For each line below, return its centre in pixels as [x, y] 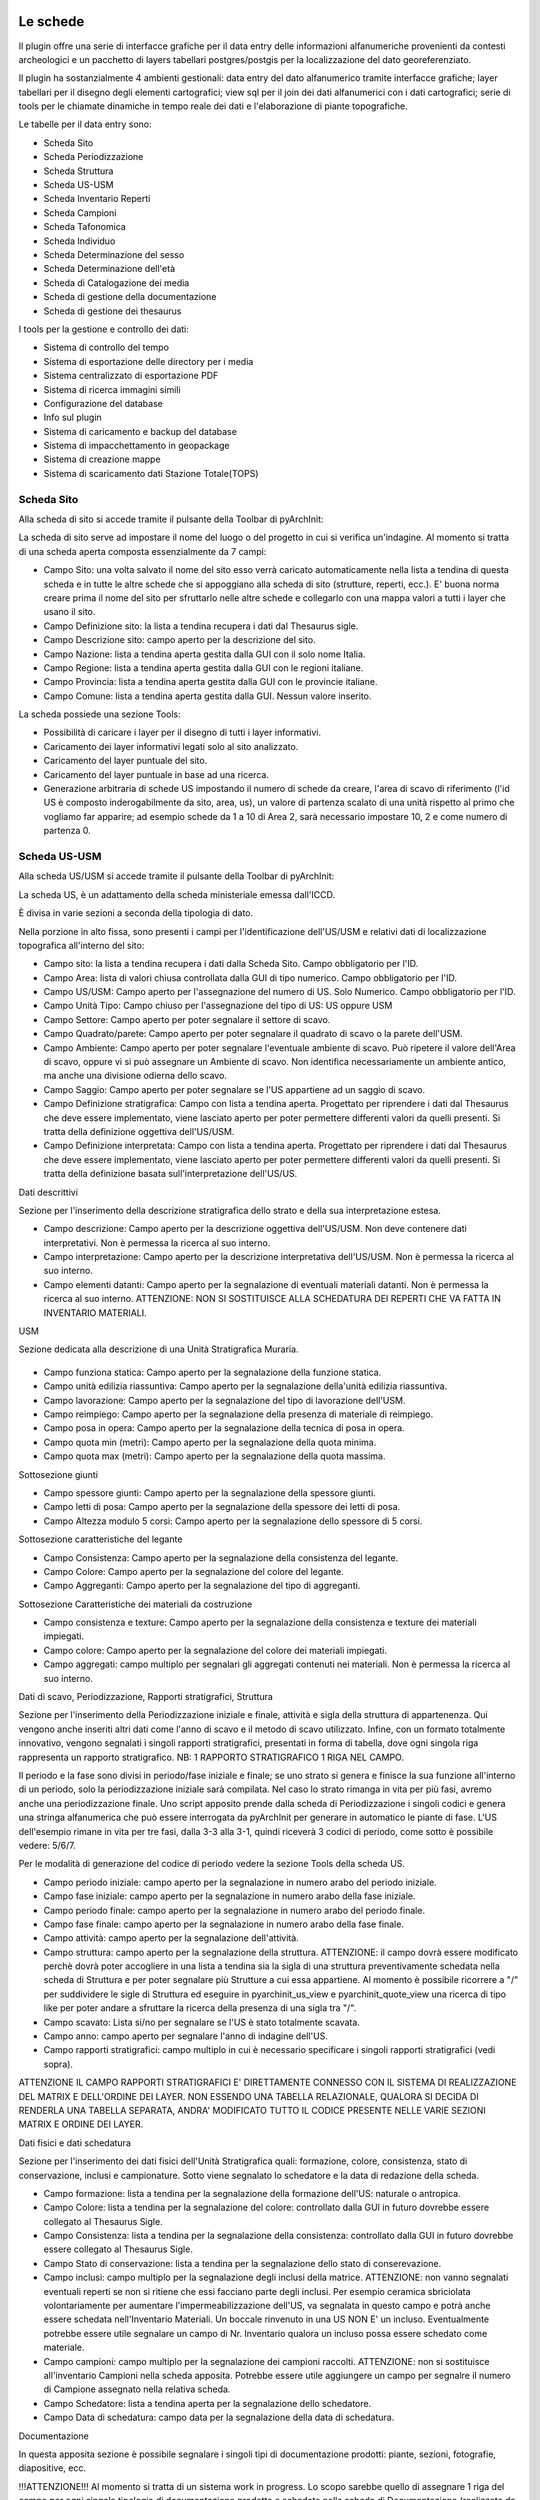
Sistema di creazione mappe [102, 459]
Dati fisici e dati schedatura [75, 2142]
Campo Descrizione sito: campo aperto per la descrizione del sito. [179, 640]
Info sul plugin [72, 417]
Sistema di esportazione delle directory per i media [148, 361]
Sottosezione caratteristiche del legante [100, 1539]
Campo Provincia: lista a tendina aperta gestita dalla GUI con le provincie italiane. [210, 682]
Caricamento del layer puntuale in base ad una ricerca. [156, 774]
